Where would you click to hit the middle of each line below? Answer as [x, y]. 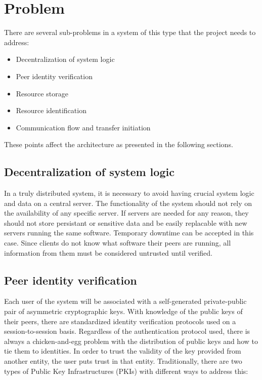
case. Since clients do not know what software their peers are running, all [118, 243]
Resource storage [42, 93]
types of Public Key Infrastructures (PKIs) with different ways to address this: [126, 371]
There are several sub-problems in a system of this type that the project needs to [130, 32]
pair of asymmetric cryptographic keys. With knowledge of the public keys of [123, 311]
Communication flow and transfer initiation [83, 127]
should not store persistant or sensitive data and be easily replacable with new [126, 222]
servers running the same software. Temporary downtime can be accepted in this [129, 233]
